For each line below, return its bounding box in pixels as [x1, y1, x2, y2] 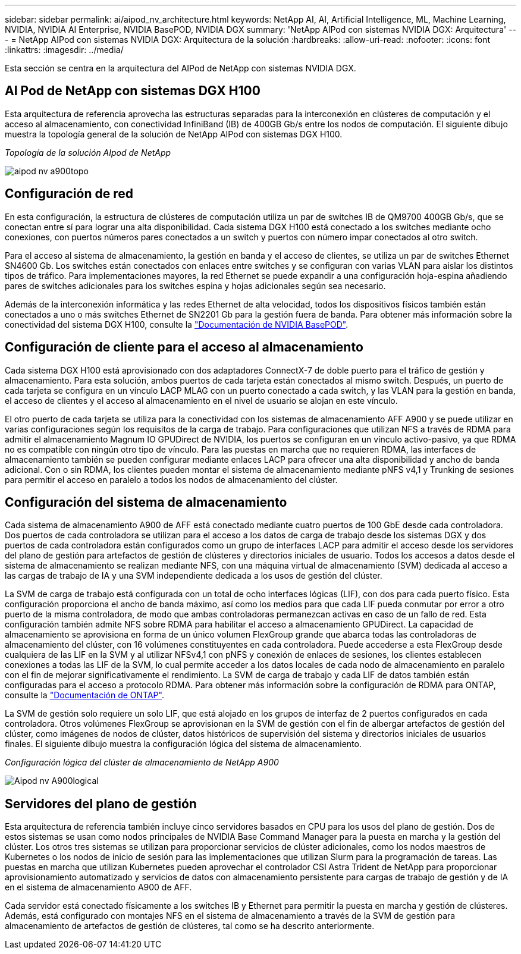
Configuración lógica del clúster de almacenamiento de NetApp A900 [5, 757, 279, 768]
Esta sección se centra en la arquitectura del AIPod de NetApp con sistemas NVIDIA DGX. [5, 63, 356, 73]
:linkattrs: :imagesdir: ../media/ [5, 45, 124, 55]
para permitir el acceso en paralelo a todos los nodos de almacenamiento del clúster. [5, 474, 338, 485]
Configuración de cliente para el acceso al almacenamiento [5, 340, 363, 355]
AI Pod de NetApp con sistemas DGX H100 [5, 83, 260, 99]
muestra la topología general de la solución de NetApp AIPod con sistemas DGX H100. [5, 128, 343, 139]
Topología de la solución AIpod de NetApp [5, 147, 171, 158]
